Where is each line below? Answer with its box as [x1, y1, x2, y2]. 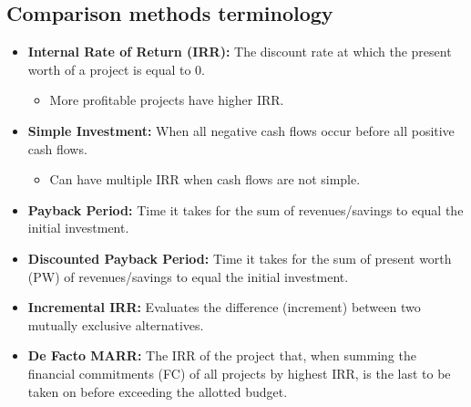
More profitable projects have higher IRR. [49, 90, 284, 110]
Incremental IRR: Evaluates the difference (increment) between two [27, 297, 421, 317]
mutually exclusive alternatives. [27, 315, 204, 334]
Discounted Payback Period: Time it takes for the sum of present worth [27, 248, 452, 267]
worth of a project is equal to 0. [27, 59, 206, 78]
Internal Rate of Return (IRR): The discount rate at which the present [27, 42, 452, 61]
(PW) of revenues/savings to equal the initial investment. [27, 266, 349, 286]
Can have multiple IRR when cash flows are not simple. [49, 170, 361, 189]
